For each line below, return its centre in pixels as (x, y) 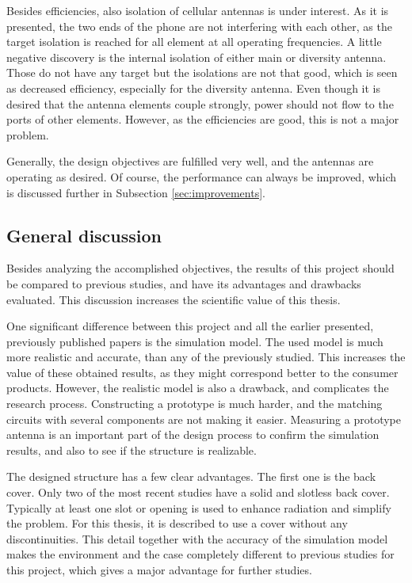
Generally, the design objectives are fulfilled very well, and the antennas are (190, 161)
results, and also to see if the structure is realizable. (132, 450)
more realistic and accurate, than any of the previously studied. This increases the (206, 357)
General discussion (84, 235)
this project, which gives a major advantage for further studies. (159, 570)
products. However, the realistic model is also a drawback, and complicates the (198, 388)
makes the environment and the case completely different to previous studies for (200, 554)
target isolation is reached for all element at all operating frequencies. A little (194, 42)
